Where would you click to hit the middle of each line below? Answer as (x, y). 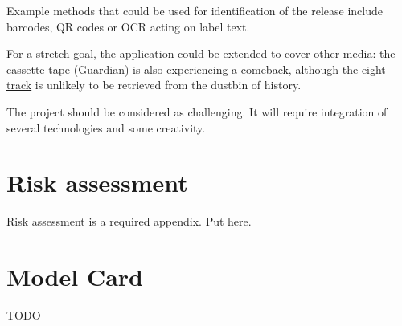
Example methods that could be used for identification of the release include (195, 10)
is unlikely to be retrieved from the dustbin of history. (168, 85)
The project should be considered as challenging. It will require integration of (197, 111)
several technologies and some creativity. (106, 127)
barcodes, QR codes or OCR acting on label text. (128, 26)
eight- (375, 69)
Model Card (75, 277)
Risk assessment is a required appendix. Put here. (129, 221)
